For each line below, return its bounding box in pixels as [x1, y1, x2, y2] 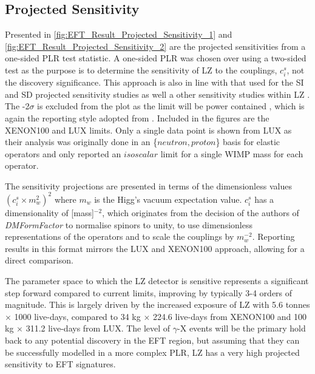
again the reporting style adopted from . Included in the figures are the [5, 111, 269, 124]
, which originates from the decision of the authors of [102, 206, 299, 219]
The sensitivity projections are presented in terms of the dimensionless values [5, 179, 292, 192]
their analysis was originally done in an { [5, 135, 158, 148]
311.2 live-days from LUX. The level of [25, 322, 171, 335]
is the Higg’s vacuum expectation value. [94, 192, 242, 205]
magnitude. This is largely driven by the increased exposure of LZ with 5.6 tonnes [5, 298, 310, 311]
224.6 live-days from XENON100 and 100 [152, 310, 307, 322]
